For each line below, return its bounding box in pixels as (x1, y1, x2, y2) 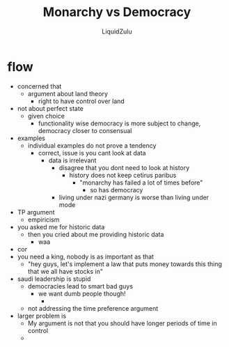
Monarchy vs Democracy (42, 4, 191, 20)
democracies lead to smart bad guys (27, 282, 134, 290)
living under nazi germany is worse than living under (58, 193, 210, 201)
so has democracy (90, 185, 143, 194)
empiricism (27, 215, 60, 224)
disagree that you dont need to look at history (58, 163, 190, 171)
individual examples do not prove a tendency (27, 141, 157, 150)
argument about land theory (27, 89, 109, 98)
